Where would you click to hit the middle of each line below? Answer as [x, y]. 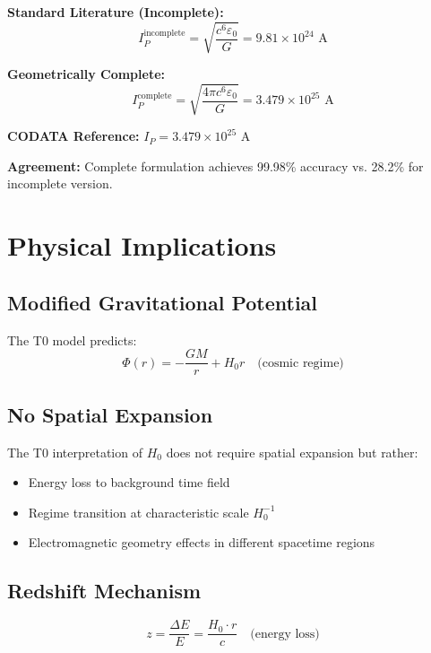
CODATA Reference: [73, 136]
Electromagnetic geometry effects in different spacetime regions [202, 542]
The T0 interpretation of [75, 452]
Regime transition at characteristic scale [138, 512]
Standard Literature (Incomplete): [116, 12]
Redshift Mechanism [104, 591]
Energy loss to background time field [129, 482]
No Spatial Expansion [110, 414]
